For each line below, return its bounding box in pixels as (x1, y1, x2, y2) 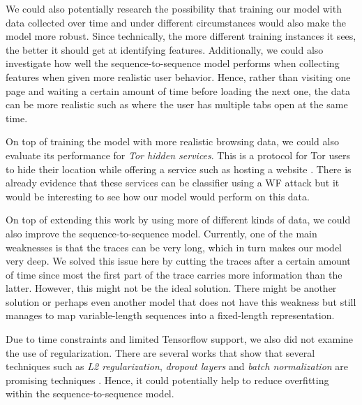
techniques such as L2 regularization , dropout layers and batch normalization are (6, 359, 349, 374)
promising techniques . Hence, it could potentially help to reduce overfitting (6, 372, 329, 387)
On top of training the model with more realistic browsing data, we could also (6, 134, 339, 149)
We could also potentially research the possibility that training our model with (6, 1, 342, 15)
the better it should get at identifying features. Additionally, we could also (6, 42, 324, 57)
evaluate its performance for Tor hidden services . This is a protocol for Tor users (6, 147, 350, 162)
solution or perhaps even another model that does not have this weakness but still (6, 294, 356, 309)
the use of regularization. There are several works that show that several (6, 345, 315, 360)
